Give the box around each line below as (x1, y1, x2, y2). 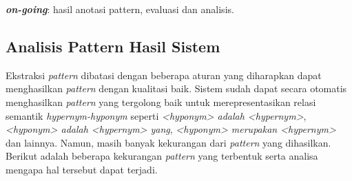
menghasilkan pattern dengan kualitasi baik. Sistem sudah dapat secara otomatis (6, 81, 347, 96)
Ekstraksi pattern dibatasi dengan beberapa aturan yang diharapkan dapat (6, 67, 322, 82)
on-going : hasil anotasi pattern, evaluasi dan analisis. (6, 2, 234, 16)
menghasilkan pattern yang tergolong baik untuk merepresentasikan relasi (6, 94, 316, 109)
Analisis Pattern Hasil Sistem (6, 35, 220, 56)
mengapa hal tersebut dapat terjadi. (6, 162, 158, 176)
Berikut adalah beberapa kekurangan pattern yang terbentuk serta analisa (6, 149, 318, 163)
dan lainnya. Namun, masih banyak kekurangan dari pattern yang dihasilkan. (6, 135, 331, 149)
